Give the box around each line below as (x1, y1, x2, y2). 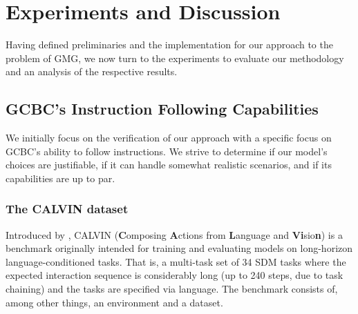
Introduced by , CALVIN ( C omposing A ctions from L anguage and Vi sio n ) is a (6, 227, 343, 242)
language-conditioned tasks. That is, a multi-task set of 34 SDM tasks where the (6, 254, 346, 268)
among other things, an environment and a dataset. (6, 295, 223, 309)
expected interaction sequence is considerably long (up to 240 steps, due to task (6, 268, 343, 282)
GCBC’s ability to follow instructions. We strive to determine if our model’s (6, 144, 328, 158)
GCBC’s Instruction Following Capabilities (6, 98, 319, 119)
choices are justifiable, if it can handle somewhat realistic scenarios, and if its (6, 157, 332, 172)
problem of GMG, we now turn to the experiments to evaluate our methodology (6, 50, 344, 65)
